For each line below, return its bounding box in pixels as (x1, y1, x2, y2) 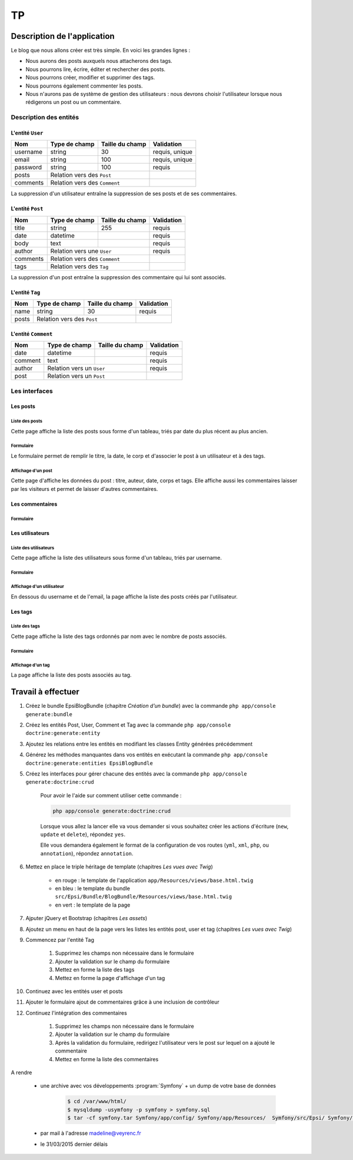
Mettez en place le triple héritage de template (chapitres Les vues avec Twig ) (25, 863, 213, 870)
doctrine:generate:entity (25, 730, 101, 737)
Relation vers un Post (47, 372, 105, 380)
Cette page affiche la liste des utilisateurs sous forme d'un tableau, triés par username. (11, 554, 222, 561)
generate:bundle (25, 711, 73, 717)
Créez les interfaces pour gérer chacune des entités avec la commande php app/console (25, 770, 247, 777)
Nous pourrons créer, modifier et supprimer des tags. (25, 74, 155, 81)
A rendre (11, 1069, 32, 1076)
